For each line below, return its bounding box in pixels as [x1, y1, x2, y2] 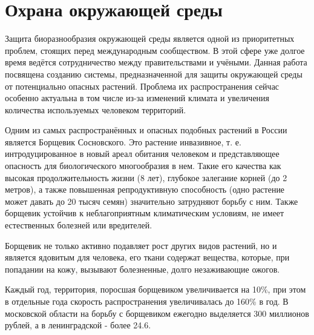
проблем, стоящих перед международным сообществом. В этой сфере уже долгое [5, 44, 305, 56]
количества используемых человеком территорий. [5, 103, 186, 116]
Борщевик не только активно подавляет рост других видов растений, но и [5, 239, 277, 251]
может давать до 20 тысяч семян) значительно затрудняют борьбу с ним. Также [5, 194, 298, 207]
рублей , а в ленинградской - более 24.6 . [5, 319, 151, 331]
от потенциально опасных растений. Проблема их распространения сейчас [5, 79, 280, 92]
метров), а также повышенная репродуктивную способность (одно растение [5, 183, 285, 196]
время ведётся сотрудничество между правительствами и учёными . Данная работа [5, 56, 307, 68]
